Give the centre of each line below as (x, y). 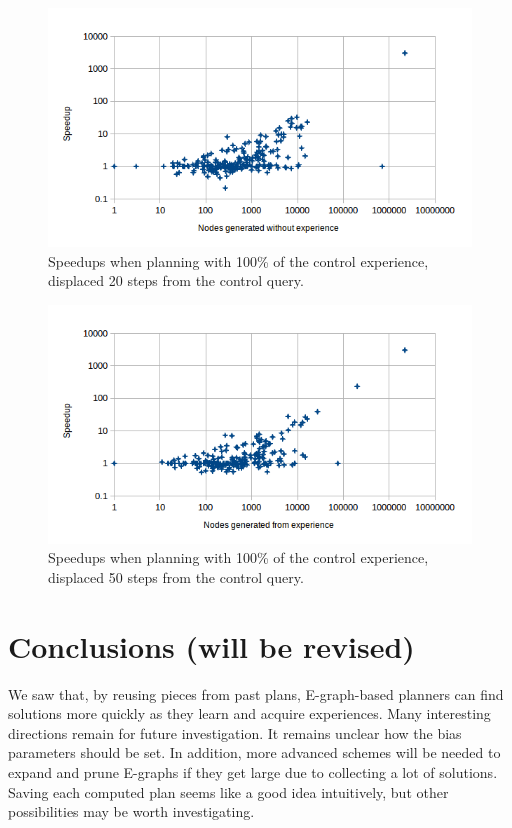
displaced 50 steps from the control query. (176, 576)
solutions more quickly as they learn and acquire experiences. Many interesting (249, 713)
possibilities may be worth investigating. (131, 811)
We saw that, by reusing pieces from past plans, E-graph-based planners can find (256, 693)
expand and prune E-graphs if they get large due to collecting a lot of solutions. (253, 772)
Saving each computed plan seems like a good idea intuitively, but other (228, 791)
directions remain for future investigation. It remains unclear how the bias (235, 732)
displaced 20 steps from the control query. (176, 280)
